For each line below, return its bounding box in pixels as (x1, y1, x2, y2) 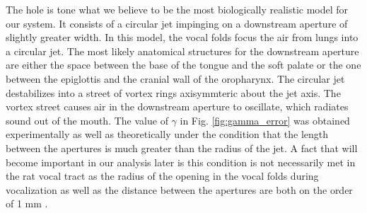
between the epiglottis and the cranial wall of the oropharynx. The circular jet (6, 71, 345, 86)
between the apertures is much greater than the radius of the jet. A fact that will (6, 140, 358, 155)
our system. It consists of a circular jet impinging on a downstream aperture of (6, 16, 348, 30)
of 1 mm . (6, 196, 48, 211)
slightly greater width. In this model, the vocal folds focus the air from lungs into (6, 30, 359, 45)
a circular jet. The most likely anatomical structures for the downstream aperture (6, 43, 359, 58)
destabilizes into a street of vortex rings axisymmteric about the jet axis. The (6, 85, 341, 100)
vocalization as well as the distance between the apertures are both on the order (6, 182, 353, 197)
